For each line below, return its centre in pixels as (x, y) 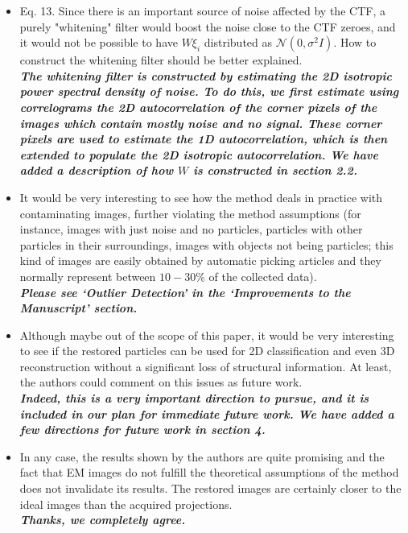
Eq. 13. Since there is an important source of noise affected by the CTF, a (202, 10)
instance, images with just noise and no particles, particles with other (191, 229)
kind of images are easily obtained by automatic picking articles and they (200, 260)
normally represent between (88, 276)
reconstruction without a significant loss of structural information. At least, (206, 366)
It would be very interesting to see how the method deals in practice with (201, 197)
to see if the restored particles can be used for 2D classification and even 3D (207, 351)
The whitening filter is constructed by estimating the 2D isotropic (206, 75)
